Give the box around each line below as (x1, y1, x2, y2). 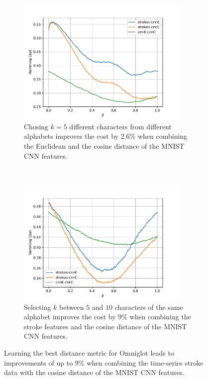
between (59, 301, 84, 312)
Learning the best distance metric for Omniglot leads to (4, 347, 174, 358)
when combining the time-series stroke (87, 357, 204, 368)
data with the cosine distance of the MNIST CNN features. (4, 367, 185, 378)
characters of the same (114, 301, 183, 312)
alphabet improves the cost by (24, 311, 116, 322)
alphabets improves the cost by (24, 131, 119, 141)
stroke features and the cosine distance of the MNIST (24, 321, 187, 331)
